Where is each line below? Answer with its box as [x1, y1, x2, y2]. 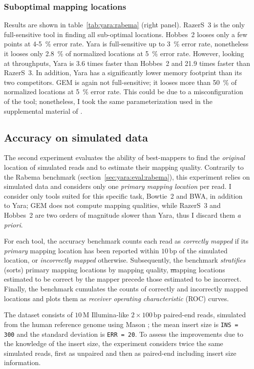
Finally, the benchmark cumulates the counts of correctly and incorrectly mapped [4, 284, 248, 294]
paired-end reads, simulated [163, 309, 246, 320]
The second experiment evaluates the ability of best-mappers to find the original [4, 152, 245, 163]
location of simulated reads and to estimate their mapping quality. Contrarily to [4, 162, 244, 172]
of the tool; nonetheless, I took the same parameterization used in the [4, 96, 212, 106]
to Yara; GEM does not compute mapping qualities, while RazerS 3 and [4, 200, 221, 210]
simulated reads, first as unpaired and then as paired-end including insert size [4, 348, 236, 358]
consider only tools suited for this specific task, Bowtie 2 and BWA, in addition [4, 190, 243, 201]
